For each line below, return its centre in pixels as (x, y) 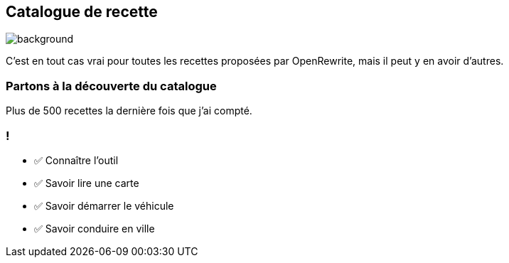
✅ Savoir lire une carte (87, 183)
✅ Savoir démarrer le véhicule (104, 205)
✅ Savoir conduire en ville (95, 228)
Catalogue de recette (82, 12)
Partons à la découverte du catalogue (111, 86)
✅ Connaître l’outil (76, 160)
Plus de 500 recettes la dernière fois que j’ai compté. (129, 111)
